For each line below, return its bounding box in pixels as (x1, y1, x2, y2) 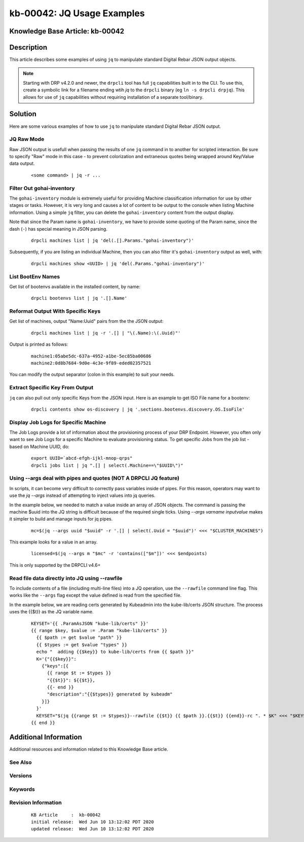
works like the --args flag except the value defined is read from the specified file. (9, 592, 182, 598)
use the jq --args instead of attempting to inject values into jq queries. (9, 492, 156, 499)
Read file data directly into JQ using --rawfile (9, 574, 123, 581)
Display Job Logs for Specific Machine (9, 419, 106, 426)
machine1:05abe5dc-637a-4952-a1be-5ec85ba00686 (31, 353, 151, 359)
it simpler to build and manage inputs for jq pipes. (9, 516, 113, 522)
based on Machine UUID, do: (9, 444, 69, 450)
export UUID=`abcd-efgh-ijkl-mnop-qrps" (31, 455, 133, 461)
